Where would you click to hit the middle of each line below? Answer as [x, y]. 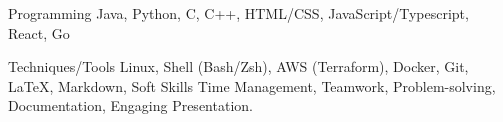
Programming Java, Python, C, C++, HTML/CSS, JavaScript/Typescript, [238, 13]
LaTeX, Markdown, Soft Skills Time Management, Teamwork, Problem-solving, [252, 85]
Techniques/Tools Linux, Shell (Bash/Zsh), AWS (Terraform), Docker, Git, [238, 66]
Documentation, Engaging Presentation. [130, 105]
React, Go [39, 32]
